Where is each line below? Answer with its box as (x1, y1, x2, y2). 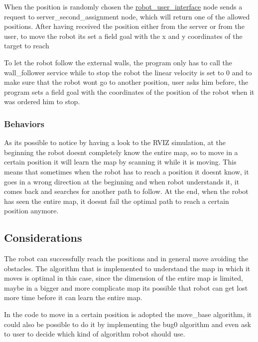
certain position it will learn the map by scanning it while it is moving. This (4, 157, 237, 167)
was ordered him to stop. (4, 96, 80, 107)
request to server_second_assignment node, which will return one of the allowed (4, 11, 250, 21)
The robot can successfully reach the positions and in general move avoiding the (4, 253, 249, 264)
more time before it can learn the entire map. (4, 292, 142, 303)
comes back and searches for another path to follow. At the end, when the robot (4, 186, 249, 196)
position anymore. (4, 205, 59, 216)
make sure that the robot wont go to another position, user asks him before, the (4, 77, 249, 87)
